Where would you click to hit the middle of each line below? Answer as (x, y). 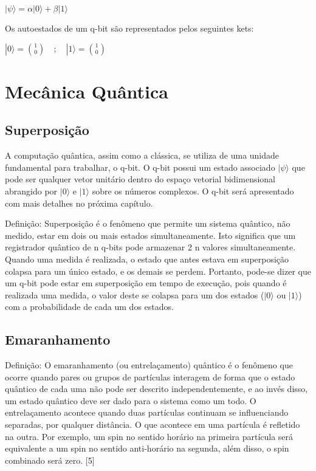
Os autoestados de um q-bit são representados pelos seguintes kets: (129, 28)
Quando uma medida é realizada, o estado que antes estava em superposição (147, 259)
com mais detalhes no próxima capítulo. (79, 203)
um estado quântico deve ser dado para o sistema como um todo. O (131, 400)
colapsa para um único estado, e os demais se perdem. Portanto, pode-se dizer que (158, 271)
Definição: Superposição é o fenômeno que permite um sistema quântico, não (148, 223)
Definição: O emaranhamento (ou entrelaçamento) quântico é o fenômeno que (149, 365)
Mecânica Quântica (87, 91)
